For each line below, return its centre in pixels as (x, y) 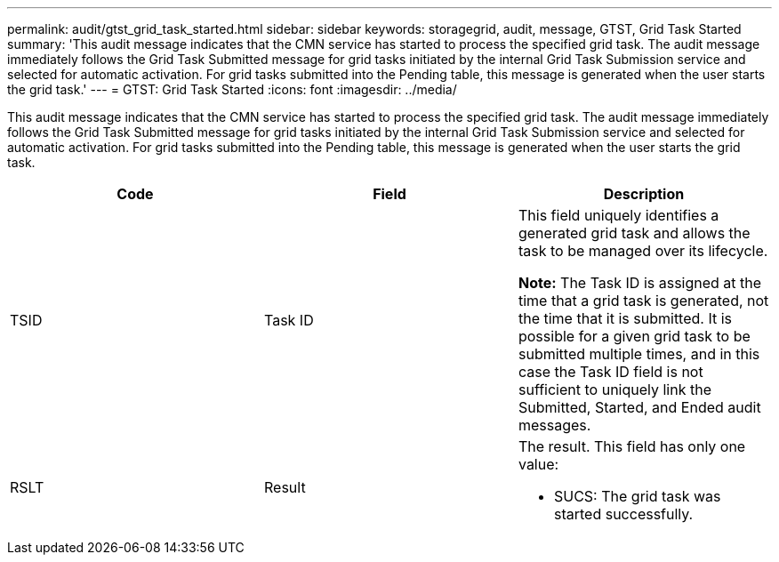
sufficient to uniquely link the (614, 389)
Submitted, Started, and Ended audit (639, 407)
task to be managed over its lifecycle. (643, 251)
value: (538, 464)
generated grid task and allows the (634, 233)
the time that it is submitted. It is (625, 318)
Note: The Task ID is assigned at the (640, 283)
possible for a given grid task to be (634, 336)
